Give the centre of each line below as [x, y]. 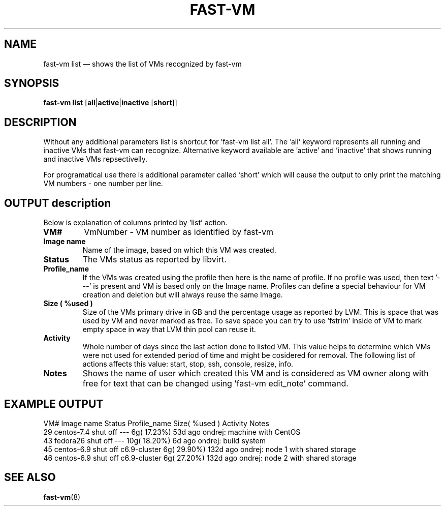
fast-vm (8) [62, 497]
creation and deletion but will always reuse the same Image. [183, 295]
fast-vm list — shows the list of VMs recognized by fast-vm [142, 64]
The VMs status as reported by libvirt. [154, 260]
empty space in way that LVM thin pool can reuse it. [169, 329]
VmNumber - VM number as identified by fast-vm [179, 232]
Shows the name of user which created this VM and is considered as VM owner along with [256, 373]
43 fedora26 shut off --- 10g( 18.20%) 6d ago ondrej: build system [154, 440]
